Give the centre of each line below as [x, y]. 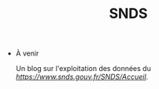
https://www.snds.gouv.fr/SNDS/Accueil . [82, 77]
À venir [27, 53]
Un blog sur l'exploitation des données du [83, 69]
